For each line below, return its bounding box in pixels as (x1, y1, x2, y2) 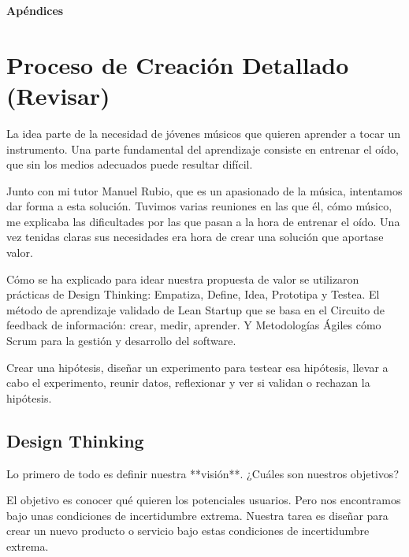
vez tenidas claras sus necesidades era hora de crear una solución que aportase (6, 228, 384, 245)
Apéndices (6, 2, 64, 18)
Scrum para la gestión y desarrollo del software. (6, 332, 236, 349)
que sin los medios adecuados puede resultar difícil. (6, 156, 253, 173)
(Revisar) (6, 79, 110, 111)
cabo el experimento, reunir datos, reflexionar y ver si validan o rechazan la (6, 374, 370, 391)
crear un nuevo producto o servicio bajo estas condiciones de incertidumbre (6, 522, 370, 539)
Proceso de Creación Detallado (6, 48, 349, 80)
